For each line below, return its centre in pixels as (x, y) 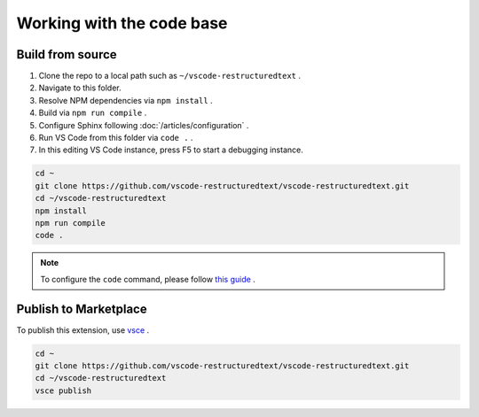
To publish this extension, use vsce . (83, 330)
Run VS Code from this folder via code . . (116, 138)
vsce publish (63, 390)
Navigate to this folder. (80, 88)
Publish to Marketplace (82, 309)
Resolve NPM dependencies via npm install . (126, 100)
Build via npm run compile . (93, 113)
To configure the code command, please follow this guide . (148, 279)
